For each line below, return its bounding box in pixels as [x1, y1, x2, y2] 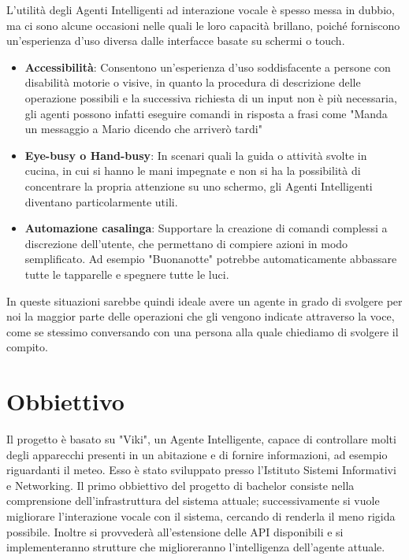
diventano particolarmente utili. [24, 193, 178, 210]
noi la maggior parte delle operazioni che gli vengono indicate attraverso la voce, [6, 308, 395, 325]
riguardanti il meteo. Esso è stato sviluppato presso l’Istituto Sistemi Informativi [6, 462, 396, 478]
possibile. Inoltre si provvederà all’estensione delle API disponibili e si [6, 523, 344, 540]
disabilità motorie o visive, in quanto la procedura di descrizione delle [24, 74, 361, 91]
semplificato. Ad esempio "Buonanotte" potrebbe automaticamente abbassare [24, 250, 397, 267]
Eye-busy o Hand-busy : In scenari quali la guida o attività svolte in [24, 146, 367, 163]
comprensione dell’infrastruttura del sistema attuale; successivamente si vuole [6, 492, 380, 509]
